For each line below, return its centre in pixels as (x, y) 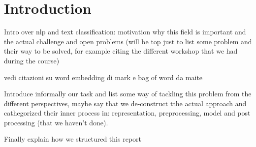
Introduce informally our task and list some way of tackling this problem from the (128, 94)
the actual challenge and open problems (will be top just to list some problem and (128, 41)
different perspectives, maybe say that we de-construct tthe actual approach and (125, 103)
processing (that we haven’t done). (56, 122)
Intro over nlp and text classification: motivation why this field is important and (125, 32)
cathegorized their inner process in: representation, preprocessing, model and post (127, 113)
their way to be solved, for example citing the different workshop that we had (121, 51)
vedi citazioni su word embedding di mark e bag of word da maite (103, 77)
